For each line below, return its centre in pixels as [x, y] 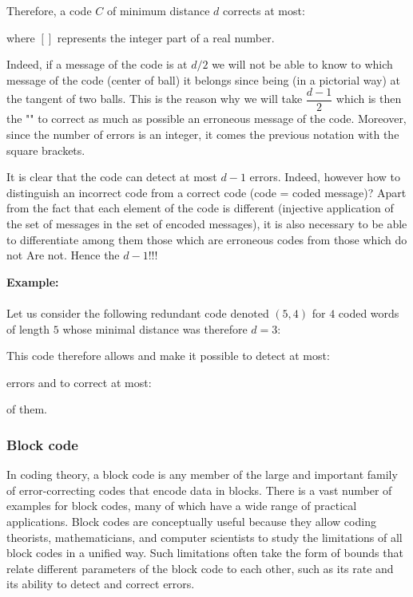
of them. [27, 409]
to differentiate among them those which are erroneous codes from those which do [207, 239]
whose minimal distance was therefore [155, 328]
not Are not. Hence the [63, 255]
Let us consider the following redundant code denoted [138, 312]
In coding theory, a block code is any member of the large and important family [202, 474]
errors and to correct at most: [79, 382]
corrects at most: [264, 10]
